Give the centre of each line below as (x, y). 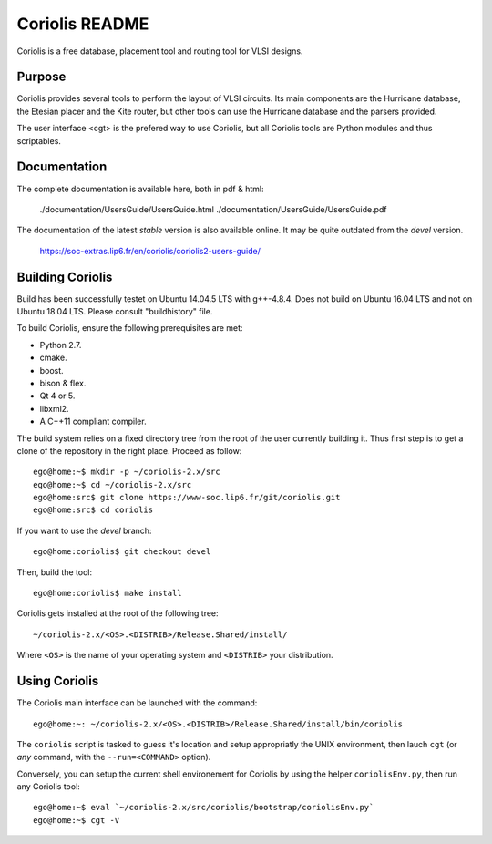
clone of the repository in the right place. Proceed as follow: (129, 450)
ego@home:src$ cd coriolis (93, 510)
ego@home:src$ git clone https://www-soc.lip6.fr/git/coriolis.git (187, 498)
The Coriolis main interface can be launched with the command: (137, 703)
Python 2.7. (61, 345)
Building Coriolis (65, 277)
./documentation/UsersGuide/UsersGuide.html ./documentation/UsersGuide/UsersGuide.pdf (213, 209)
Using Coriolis (58, 681)
